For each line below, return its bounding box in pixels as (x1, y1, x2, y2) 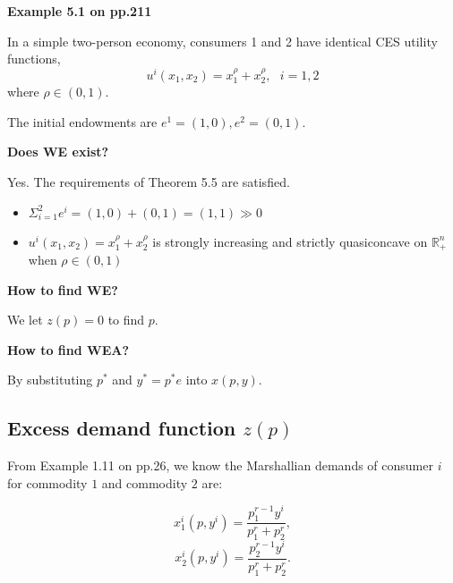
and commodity (101, 473, 188, 492)
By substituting (7, 370, 93, 389)
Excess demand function (7, 414, 236, 442)
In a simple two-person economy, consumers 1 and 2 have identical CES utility (7, 31, 438, 50)
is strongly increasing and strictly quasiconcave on (152, 232, 428, 250)
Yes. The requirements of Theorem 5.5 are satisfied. (7, 173, 290, 191)
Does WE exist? (7, 142, 109, 161)
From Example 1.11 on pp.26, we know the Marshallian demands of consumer (7, 456, 433, 475)
